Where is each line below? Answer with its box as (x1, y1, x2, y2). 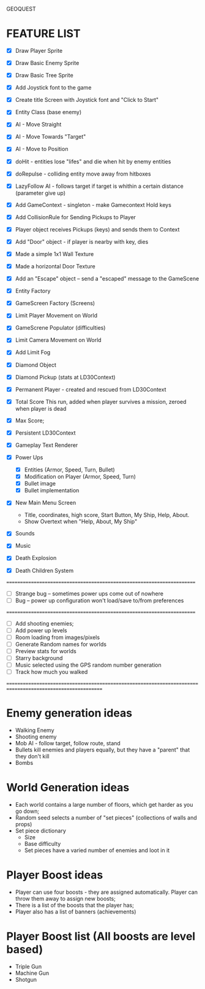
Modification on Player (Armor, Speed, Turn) (24, 473, 136, 481)
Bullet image (24, 480, 56, 487)
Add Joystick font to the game (15, 84, 92, 91)
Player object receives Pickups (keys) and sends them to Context (15, 225, 180, 233)
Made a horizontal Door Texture (15, 263, 96, 270)
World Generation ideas (6, 781, 130, 794)
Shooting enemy (15, 733, 57, 740)
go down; (15, 807, 40, 815)
